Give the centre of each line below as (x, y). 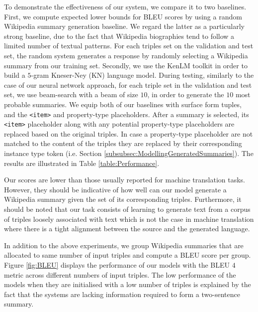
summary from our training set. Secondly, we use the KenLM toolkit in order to (126, 65)
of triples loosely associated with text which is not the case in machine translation (129, 219)
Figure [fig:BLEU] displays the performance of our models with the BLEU (117, 264)
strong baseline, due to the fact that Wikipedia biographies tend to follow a (119, 36)
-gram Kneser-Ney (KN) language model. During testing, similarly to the (142, 75)
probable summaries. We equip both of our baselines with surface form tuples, (123, 104)
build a (15, 75)
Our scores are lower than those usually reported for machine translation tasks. (125, 180)
